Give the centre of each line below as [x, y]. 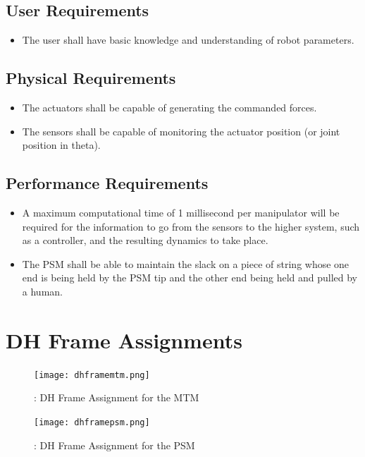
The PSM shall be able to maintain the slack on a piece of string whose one [186, 263]
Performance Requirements [107, 183]
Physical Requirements [91, 78]
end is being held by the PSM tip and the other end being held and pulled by [190, 278]
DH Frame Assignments [124, 340]
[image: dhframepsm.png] [92, 422]
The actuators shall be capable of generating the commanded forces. [169, 107]
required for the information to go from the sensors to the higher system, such [191, 226]
